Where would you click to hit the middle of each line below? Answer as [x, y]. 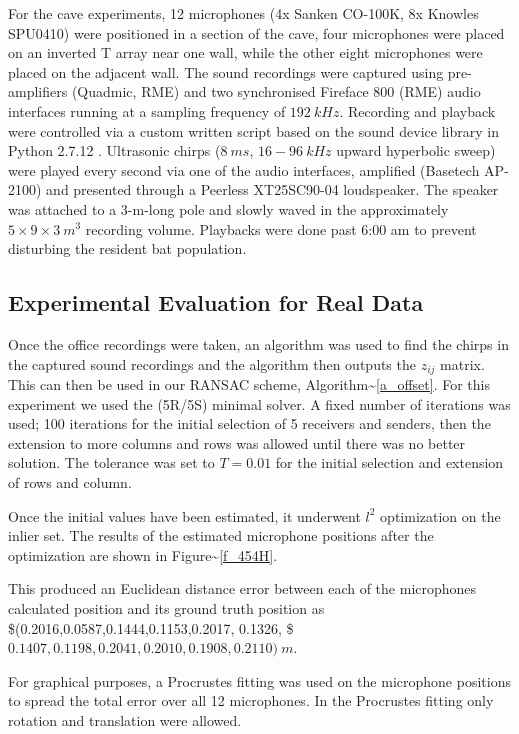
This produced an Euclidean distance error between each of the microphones [242, 588]
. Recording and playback [417, 110]
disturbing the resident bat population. [127, 248]
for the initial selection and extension [389, 462]
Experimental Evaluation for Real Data [216, 302]
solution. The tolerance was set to [111, 462]
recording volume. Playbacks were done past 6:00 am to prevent [281, 228]
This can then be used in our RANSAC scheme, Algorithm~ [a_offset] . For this [249, 383]
